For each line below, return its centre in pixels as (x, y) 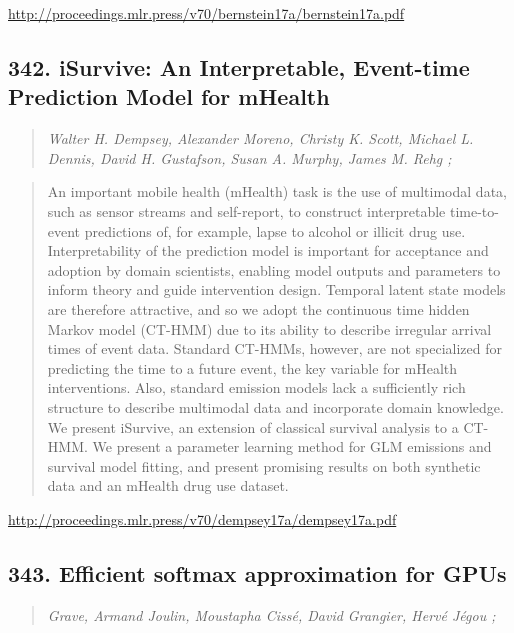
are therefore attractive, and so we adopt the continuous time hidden (258, 308)
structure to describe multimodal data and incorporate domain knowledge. (275, 406)
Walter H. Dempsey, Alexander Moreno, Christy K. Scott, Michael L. (260, 138)
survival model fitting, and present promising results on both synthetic (264, 465)
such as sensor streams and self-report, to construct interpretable (246, 210)
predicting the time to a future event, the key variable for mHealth (252, 367)
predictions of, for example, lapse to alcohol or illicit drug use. (275, 230)
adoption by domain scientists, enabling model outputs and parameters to (274, 269)
